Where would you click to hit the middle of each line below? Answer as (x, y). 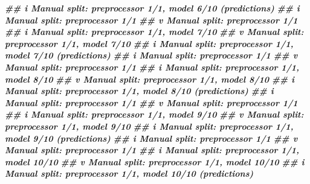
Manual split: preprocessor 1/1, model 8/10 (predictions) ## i (139, 91)
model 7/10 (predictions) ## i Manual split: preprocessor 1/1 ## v (151, 55)
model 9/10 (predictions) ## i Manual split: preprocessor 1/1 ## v (151, 138)
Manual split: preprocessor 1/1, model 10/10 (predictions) (129, 173)
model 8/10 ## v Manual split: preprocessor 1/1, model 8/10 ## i (150, 79)
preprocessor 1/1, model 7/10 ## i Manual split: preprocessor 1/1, (149, 43)
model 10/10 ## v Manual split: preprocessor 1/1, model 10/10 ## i (155, 161)
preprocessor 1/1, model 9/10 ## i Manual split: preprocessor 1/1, (149, 126)
